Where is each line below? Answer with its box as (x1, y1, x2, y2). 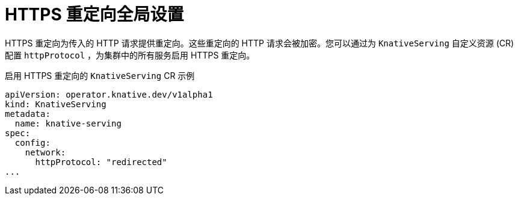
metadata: (5, 108, 51, 119)
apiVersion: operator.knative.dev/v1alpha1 (5, 89, 213, 99)
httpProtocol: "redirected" (35, 157, 167, 167)
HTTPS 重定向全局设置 (5, 4, 184, 25)
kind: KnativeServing (5, 99, 106, 109)
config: (14, 137, 51, 148)
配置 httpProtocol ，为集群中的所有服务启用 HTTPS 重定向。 (5, 49, 255, 60)
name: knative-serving (14, 118, 122, 128)
